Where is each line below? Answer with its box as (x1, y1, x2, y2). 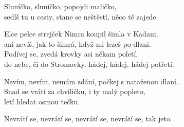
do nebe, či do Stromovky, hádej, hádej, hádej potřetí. (4, 58, 174, 69)
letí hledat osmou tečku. (4, 96, 80, 106)
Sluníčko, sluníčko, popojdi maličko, (4, 1, 117, 11)
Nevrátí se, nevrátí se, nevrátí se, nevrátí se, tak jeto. (4, 113, 172, 124)
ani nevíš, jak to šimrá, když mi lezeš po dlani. (4, 38, 151, 49)
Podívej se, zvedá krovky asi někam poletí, (4, 48, 138, 59)
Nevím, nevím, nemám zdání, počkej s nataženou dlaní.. (4, 76, 180, 86)
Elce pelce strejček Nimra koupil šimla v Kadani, (4, 28, 158, 39)
